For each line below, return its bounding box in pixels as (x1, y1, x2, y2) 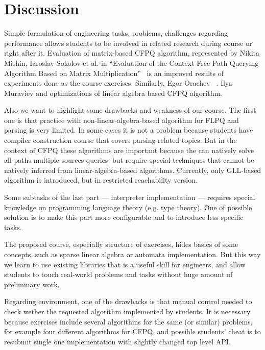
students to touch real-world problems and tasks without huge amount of (4, 269, 233, 280)
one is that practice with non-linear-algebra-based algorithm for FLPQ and (4, 114, 239, 125)
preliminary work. (4, 279, 60, 289)
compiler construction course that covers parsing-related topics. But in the (4, 135, 237, 145)
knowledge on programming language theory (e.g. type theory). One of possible (4, 202, 252, 212)
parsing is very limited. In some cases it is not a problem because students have (4, 124, 253, 135)
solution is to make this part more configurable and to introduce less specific (4, 212, 244, 222)
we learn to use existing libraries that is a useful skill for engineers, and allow (4, 259, 246, 269)
